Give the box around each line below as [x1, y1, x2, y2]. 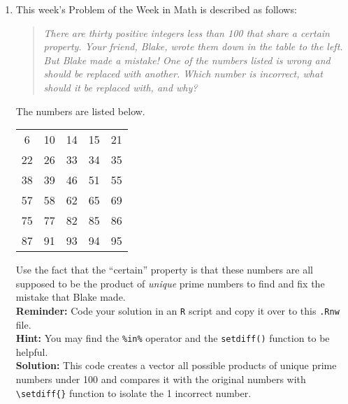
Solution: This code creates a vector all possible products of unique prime [15, 358, 337, 373]
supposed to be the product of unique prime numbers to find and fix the [15, 276, 325, 290]
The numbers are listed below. [15, 103, 145, 118]
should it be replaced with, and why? [43, 80, 198, 94]
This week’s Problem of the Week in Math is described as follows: [15, 2, 297, 16]
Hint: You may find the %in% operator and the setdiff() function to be [15, 331, 330, 345]
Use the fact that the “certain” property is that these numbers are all [15, 262, 313, 277]
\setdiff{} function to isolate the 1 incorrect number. [15, 385, 252, 400]
